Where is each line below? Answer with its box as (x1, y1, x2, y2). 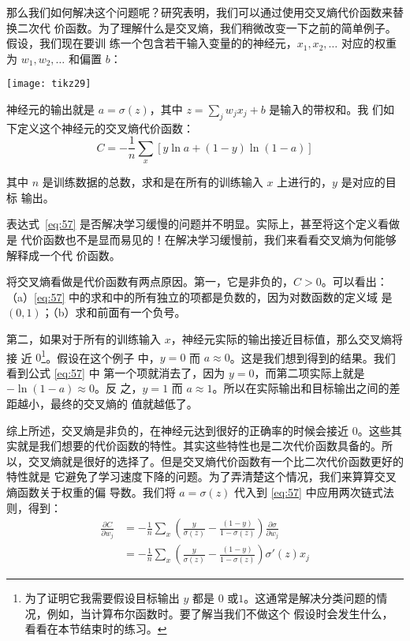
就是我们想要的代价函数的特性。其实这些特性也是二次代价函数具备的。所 (17, 437, 393, 454)
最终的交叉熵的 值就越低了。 (50, 395, 198, 412)
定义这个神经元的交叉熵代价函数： (17, 119, 194, 136)
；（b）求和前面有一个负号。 (41, 304, 186, 320)
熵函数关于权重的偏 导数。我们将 (6, 484, 176, 500)
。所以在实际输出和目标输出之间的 (212, 380, 389, 396)
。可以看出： (321, 273, 388, 290)
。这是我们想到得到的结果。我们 (229, 349, 396, 365)
